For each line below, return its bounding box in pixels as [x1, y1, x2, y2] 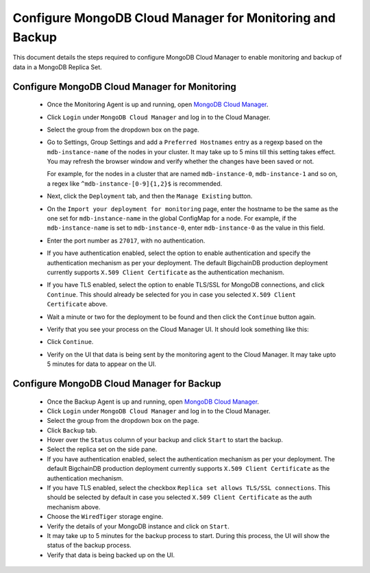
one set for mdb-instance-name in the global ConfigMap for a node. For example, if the [47, 215, 297, 223]
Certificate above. [47, 300, 108, 308]
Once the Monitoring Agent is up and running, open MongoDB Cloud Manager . [47, 100, 269, 109]
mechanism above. [47, 502, 101, 511]
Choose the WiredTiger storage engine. [47, 513, 164, 521]
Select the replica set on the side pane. [47, 446, 158, 454]
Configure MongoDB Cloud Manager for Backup [12, 378, 222, 389]
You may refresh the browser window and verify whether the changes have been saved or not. [47, 158, 314, 166]
